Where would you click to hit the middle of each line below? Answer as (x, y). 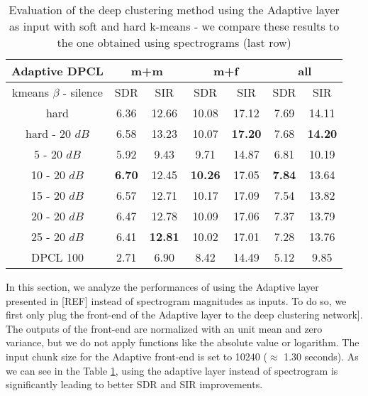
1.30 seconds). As (321, 356)
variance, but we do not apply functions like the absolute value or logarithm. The (183, 342)
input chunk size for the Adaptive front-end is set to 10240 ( (136, 356)
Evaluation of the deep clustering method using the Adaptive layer (174, 10)
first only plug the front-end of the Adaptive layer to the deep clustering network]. (184, 315)
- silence (83, 92)
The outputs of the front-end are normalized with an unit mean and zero (164, 328)
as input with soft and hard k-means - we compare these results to (174, 26)
